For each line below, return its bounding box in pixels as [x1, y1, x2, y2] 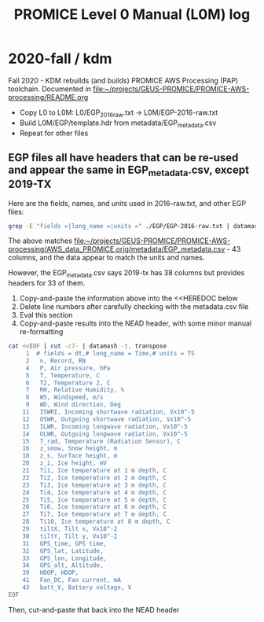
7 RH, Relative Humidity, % [25, 386, 125, 394]
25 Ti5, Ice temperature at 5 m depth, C [22, 495, 167, 504]
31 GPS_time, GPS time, [22, 539, 108, 547]
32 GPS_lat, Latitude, [22, 547, 104, 555]
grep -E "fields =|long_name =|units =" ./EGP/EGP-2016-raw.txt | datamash [8, 222, 262, 230]
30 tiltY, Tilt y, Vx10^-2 [22, 532, 118, 540]
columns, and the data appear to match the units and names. [8, 253, 205, 263]
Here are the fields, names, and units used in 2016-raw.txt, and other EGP [8, 198, 246, 208]
